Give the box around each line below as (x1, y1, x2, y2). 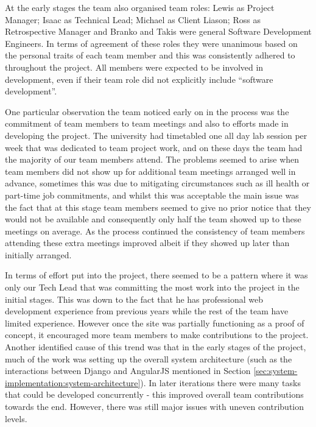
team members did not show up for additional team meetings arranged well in (5, 164, 296, 177)
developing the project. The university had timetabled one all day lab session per (5, 129, 307, 141)
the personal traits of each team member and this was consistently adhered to (5, 49, 295, 62)
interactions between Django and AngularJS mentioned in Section (5, 364, 251, 377)
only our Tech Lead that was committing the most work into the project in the (5, 281, 300, 294)
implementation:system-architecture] (5, 376, 141, 389)
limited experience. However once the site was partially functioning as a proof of (5, 316, 304, 329)
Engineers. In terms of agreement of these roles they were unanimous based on (5, 37, 298, 49)
